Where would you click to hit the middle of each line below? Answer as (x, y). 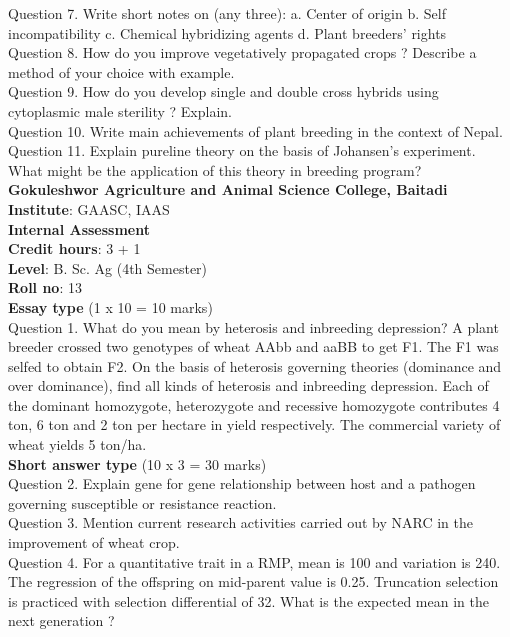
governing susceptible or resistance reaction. (142, 502)
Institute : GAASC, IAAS (89, 208)
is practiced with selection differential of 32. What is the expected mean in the (248, 600)
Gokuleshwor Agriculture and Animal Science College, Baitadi (228, 189)
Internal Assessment (79, 228)
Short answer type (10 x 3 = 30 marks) (137, 463)
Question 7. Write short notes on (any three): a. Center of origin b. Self (227, 13)
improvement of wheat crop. (94, 542)
